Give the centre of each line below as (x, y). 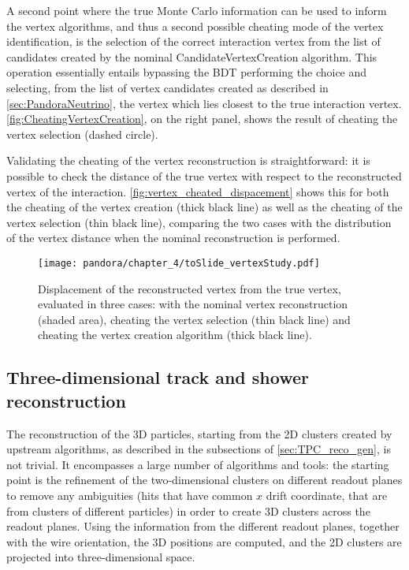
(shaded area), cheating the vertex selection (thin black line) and (194, 319)
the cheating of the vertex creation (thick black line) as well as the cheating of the (204, 207)
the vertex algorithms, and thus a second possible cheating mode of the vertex (195, 26)
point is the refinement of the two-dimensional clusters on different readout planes (204, 480)
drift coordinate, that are (327, 495)
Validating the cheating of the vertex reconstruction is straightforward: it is (188, 160)
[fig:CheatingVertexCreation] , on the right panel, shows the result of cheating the (202, 119)
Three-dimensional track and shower (158, 377)
